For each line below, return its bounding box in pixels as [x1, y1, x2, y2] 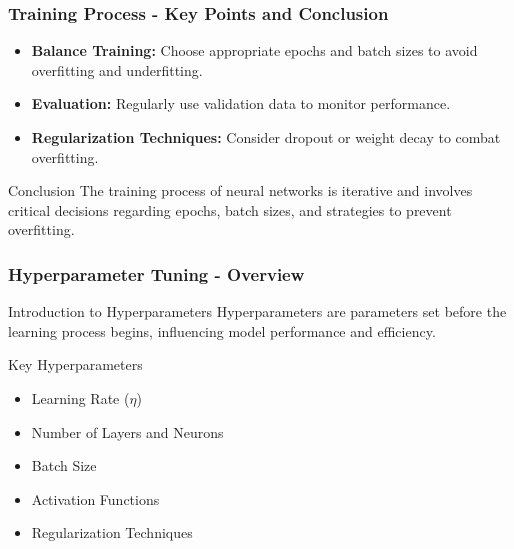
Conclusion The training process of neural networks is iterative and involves [8, 180, 473, 201]
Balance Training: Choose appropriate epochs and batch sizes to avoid [31, 40, 478, 61]
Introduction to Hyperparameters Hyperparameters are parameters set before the [8, 301, 507, 322]
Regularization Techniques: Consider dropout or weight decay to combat [31, 127, 501, 147]
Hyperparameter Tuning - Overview [8, 261, 305, 286]
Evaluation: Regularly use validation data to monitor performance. [31, 93, 451, 114]
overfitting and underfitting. [31, 59, 203, 80]
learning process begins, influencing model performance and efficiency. [8, 320, 436, 341]
